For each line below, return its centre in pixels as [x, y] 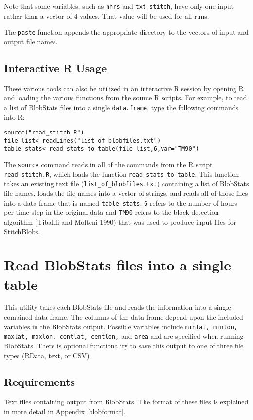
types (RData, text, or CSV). [48, 355]
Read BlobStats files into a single [118, 265]
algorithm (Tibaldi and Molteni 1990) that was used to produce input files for [120, 221]
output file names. [31, 41]
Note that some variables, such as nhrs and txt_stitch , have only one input [119, 6]
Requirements [39, 381]
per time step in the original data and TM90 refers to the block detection [111, 212]
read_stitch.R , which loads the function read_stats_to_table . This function [122, 174]
